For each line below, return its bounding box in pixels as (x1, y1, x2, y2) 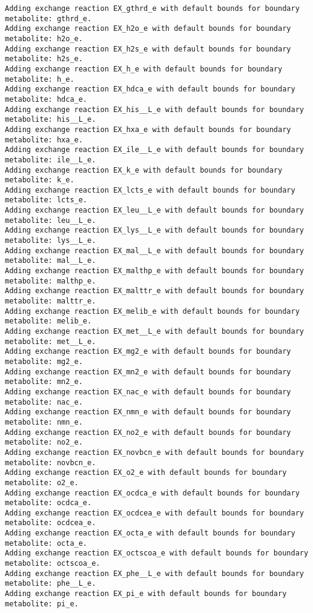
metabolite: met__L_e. (5, 337, 96, 346)
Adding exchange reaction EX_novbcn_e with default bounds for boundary (5, 448, 304, 457)
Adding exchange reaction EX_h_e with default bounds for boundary (5, 64, 283, 73)
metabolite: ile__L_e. (5, 155, 96, 164)
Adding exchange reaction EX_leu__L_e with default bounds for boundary (5, 206, 304, 215)
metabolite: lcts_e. (5, 196, 88, 205)
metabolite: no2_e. (5, 438, 83, 447)
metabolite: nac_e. (5, 397, 83, 406)
